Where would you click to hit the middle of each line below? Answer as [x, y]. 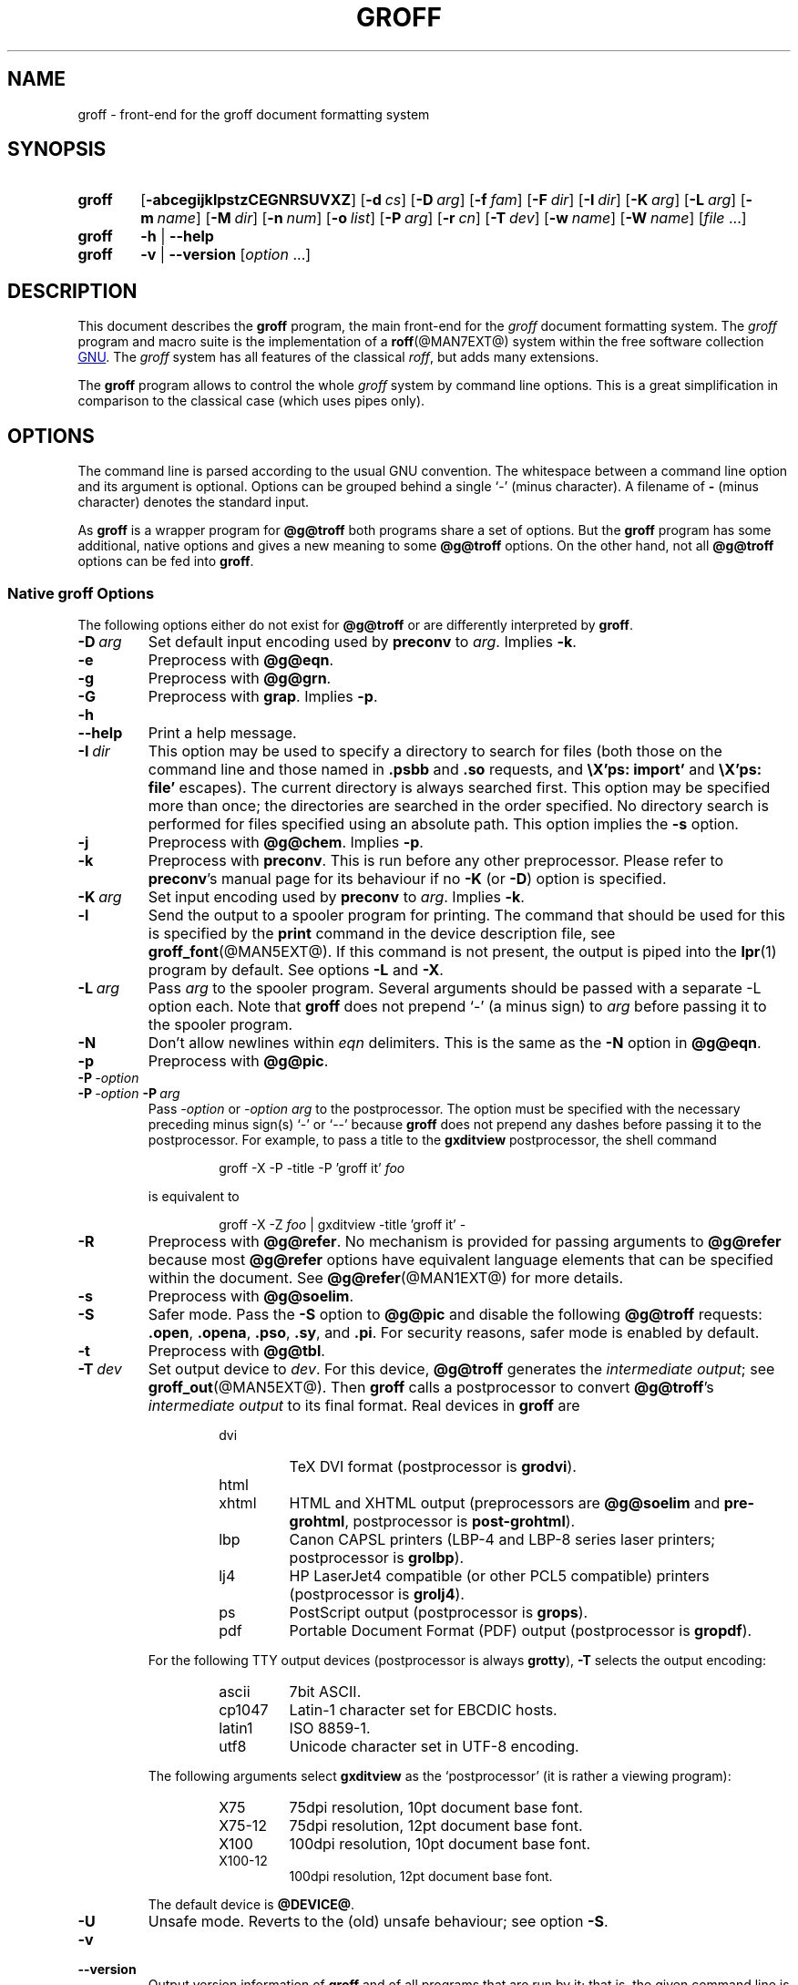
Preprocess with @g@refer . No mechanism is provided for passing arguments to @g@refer [465, 1241]
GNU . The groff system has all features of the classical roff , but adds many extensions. [338, 357]
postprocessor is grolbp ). [377, 1557]
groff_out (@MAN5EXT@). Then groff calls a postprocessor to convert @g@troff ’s [431, 1387]
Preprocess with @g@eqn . [241, 659]
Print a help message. [222, 732]
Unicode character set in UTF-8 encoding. [434, 1746]
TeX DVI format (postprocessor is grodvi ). [433, 1466]
